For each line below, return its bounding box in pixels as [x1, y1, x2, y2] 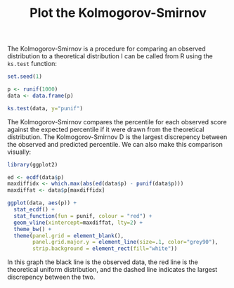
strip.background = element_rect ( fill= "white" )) [32, 245, 178, 252]
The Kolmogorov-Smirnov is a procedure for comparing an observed [7, 44, 206, 53]
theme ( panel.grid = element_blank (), [13, 232, 124, 240]
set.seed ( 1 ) [7, 73, 42, 80]
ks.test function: [7, 60, 58, 68]
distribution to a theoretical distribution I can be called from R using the [7, 52, 213, 60]
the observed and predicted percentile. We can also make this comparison [7, 140, 223, 148]
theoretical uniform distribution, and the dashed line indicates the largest [7, 266, 218, 274]
